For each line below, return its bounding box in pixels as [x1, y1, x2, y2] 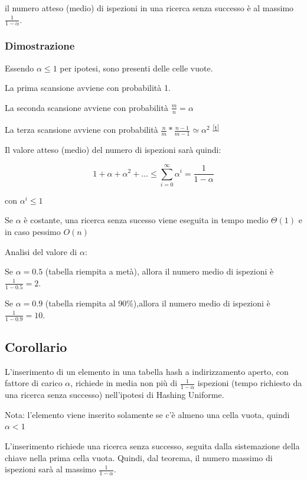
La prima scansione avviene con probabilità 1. [5, 81, 171, 94]
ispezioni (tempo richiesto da [197, 377, 302, 389]
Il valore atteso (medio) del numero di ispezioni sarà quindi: [5, 143, 221, 156]
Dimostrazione [5, 38, 75, 53]
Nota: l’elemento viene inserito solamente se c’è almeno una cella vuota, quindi [5, 408, 290, 420]
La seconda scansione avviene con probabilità [5, 101, 168, 113]
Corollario [5, 337, 67, 355]
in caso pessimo [5, 226, 61, 238]
